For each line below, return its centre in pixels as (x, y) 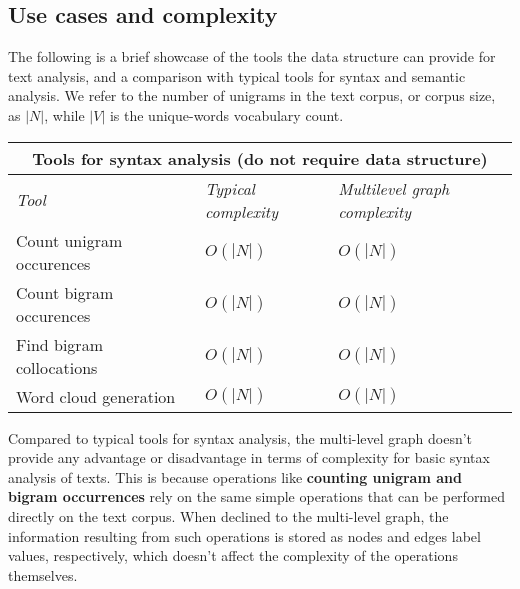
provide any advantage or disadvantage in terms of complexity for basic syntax (249, 457)
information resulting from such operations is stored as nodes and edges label (244, 535)
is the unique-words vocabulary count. (226, 114)
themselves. (43, 574)
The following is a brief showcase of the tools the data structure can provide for (252, 56)
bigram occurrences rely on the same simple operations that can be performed (257, 496)
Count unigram (69, 240)
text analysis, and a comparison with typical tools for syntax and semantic (237, 75)
